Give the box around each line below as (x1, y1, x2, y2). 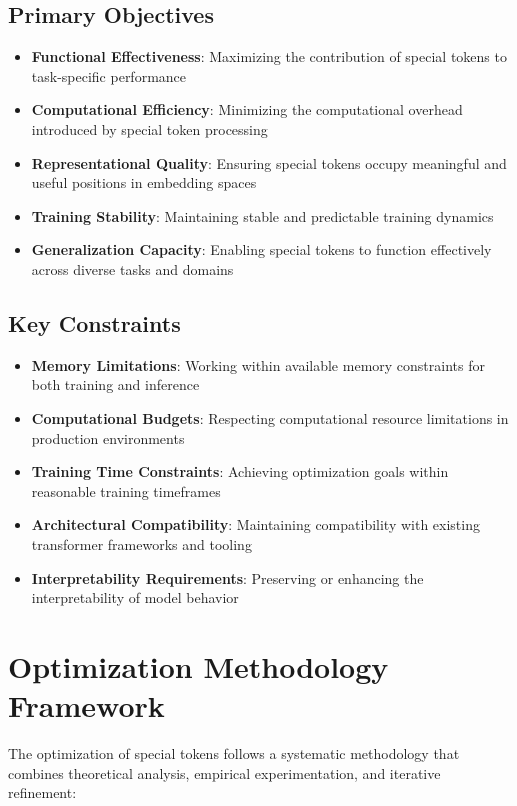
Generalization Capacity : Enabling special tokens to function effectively (31, 239, 492, 260)
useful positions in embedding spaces (31, 172, 257, 193)
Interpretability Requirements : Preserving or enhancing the (31, 567, 424, 588)
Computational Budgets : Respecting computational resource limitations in (31, 407, 509, 428)
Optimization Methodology (8, 645, 389, 686)
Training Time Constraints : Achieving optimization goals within (31, 461, 449, 482)
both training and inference (31, 374, 200, 395)
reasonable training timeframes (31, 480, 221, 501)
